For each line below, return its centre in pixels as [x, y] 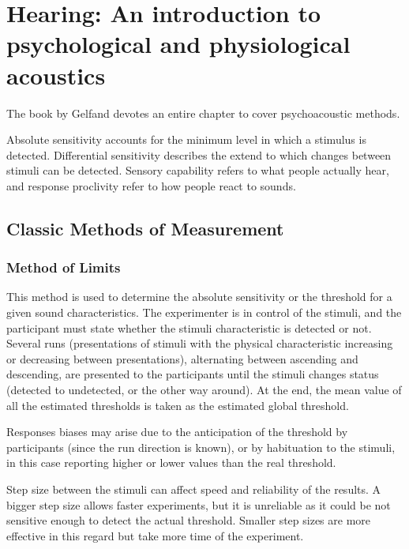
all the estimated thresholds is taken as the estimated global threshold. [178, 405]
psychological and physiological [178, 44]
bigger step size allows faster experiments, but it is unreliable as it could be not [199, 504]
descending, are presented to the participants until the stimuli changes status [193, 374]
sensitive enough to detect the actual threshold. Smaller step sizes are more [189, 520]
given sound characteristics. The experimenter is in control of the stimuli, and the [204, 312]
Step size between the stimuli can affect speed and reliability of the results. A [194, 489]
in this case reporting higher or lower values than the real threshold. [171, 463]
